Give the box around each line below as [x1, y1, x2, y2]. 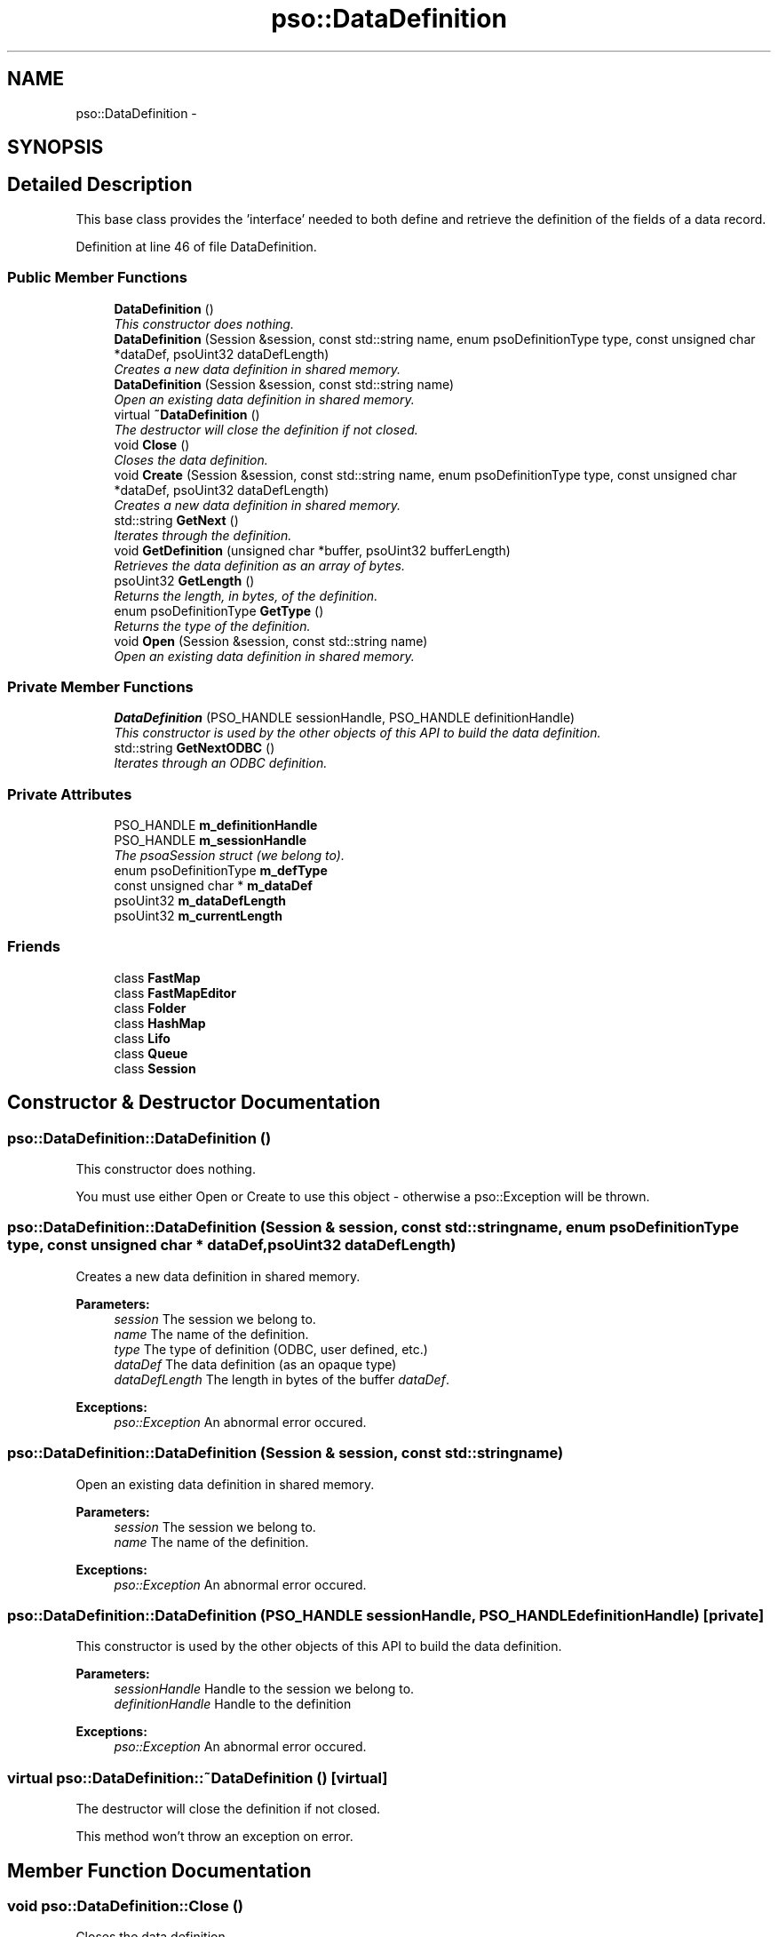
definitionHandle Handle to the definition [114, 1696, 352, 1712]
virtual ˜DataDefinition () [114, 406, 260, 422]
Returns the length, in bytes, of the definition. [114, 587, 378, 603]
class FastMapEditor [114, 984, 236, 1000]
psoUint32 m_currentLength [114, 908, 282, 924]
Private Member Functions [7, 677, 194, 696]
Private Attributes [7, 785, 132, 803]
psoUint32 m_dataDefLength [114, 893, 286, 909]
